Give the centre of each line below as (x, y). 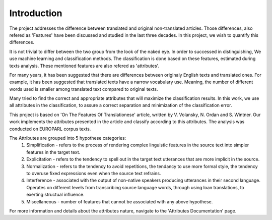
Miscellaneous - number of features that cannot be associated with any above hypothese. (120, 201)
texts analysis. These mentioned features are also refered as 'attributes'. (84, 66)
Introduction (36, 13)
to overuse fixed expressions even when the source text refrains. (94, 173)
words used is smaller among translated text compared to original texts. (84, 89)
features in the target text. (53, 152)
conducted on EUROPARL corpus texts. (50, 129)
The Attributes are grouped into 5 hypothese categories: (68, 138)
